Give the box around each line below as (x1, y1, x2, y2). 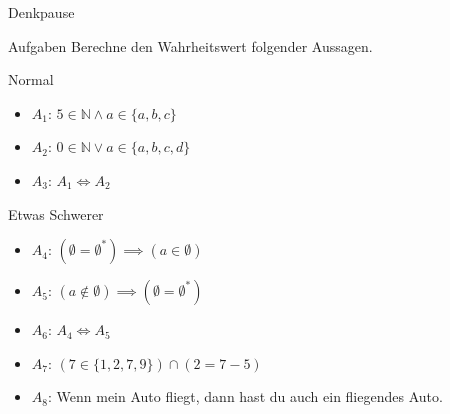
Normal (8, 69, 54, 90)
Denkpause (8, 2, 75, 22)
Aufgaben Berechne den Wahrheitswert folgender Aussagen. (8, 35, 373, 56)
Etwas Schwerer (8, 203, 104, 224)
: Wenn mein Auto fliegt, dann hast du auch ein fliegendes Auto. (47, 386, 443, 407)
